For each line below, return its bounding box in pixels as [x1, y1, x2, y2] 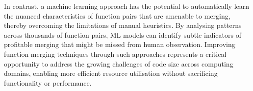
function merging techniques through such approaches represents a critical [4, 48, 227, 59]
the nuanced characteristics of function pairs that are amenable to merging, [4, 10, 230, 21]
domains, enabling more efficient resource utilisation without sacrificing [4, 68, 218, 78]
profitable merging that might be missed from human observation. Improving [4, 39, 235, 49]
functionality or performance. [4, 77, 92, 88]
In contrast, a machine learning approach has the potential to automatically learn [4, 1, 250, 11]
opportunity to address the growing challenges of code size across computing [4, 58, 233, 68]
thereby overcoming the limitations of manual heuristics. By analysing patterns [4, 20, 242, 30]
